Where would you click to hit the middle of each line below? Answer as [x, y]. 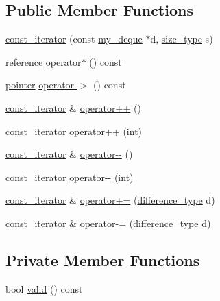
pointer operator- [41, 85]
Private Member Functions [103, 260]
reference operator [44, 61]
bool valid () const [44, 288]
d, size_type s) [182, 39]
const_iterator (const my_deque [74, 39]
